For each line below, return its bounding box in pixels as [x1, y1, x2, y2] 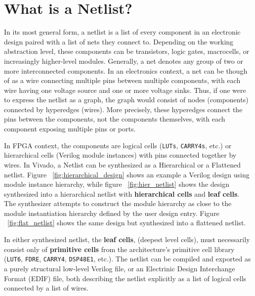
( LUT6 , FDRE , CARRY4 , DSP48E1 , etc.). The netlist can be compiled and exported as [4, 254, 251, 264]
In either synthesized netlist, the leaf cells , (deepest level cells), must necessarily [4, 234, 250, 245]
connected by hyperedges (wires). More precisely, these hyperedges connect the [4, 104, 243, 114]
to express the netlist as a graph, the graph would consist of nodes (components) [4, 94, 249, 105]
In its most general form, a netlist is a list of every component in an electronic [4, 27, 241, 37]
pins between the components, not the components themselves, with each [4, 114, 225, 124]
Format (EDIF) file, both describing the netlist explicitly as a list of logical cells [4, 273, 247, 283]
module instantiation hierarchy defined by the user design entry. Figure [4, 208, 219, 218]
